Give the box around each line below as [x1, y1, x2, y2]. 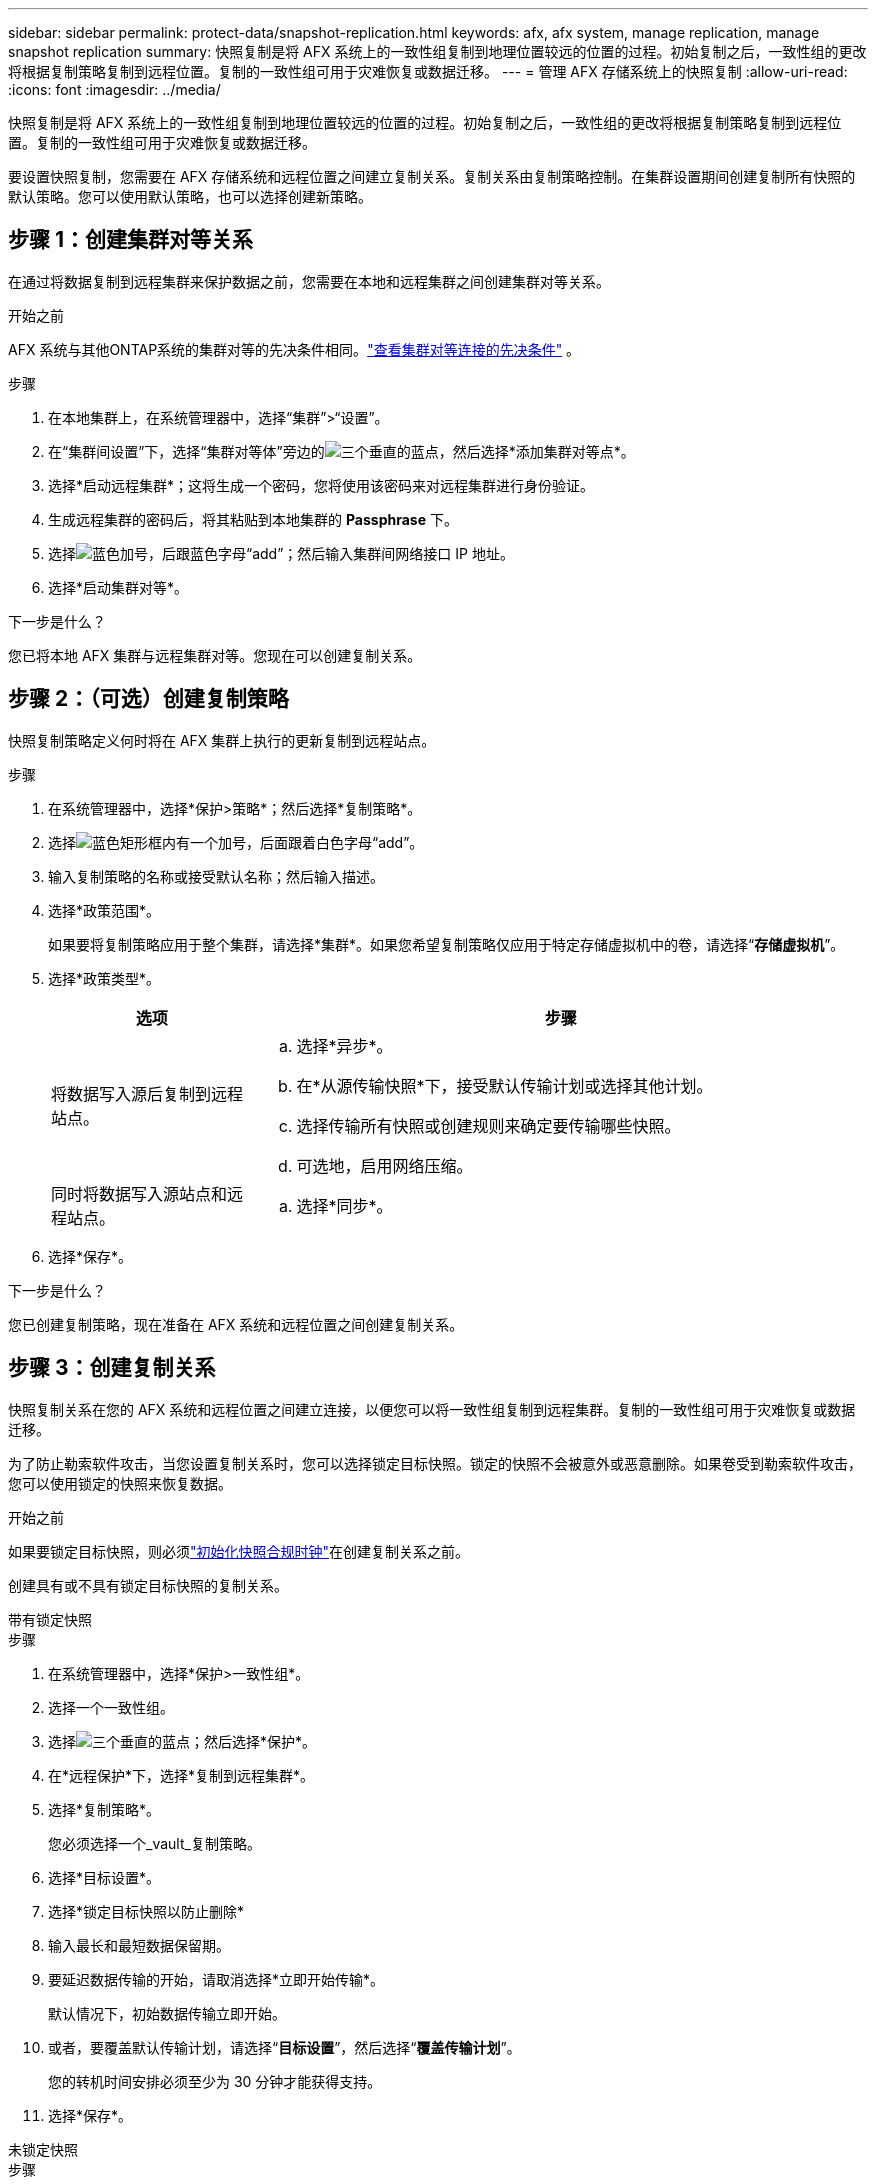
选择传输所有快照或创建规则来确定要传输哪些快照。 [296, 1115, 681, 1136]
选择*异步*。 [296, 1035, 393, 1056]
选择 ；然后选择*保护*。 [48, 1732, 317, 1750]
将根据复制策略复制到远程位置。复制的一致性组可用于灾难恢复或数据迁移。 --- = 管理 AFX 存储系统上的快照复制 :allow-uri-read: [8, 63, 848, 80]
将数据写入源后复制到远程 [51, 1083, 244, 1104]
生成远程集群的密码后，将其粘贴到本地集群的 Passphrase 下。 [48, 510, 458, 528]
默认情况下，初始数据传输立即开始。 [48, 2004, 286, 2022]
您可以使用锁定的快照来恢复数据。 [8, 1474, 232, 1492]
